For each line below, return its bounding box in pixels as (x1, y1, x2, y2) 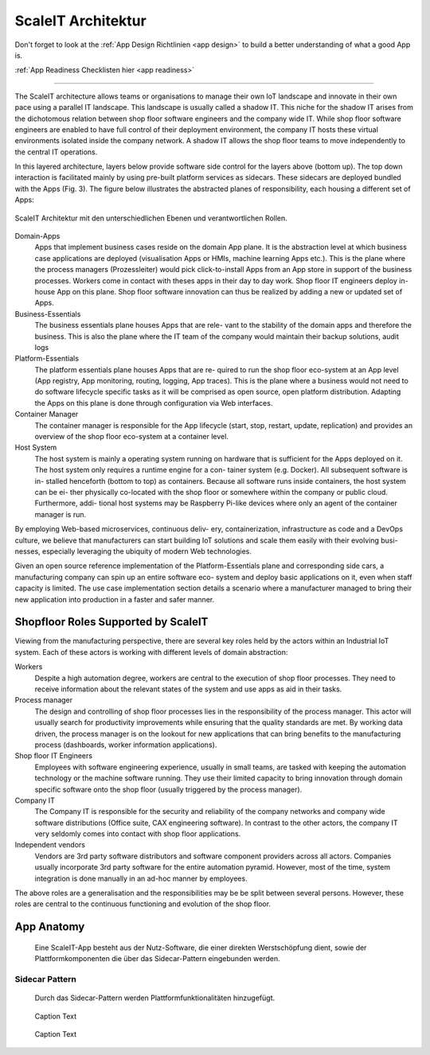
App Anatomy (14, 920, 85, 934)
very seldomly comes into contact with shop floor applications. (34, 829, 241, 839)
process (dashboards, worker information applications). (34, 740, 217, 749)
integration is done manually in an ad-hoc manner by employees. (34, 874, 248, 883)
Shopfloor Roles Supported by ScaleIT (14, 615, 209, 629)
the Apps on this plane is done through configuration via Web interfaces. (34, 398, 273, 407)
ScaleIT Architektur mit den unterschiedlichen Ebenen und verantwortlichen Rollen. (14, 213, 288, 223)
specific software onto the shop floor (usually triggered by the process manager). (34, 784, 303, 794)
